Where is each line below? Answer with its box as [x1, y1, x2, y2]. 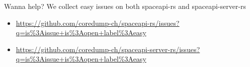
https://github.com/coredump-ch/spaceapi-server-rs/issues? [16, 44, 200, 54]
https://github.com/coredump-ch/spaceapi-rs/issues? [16, 17, 180, 28]
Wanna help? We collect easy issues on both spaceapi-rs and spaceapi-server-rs [4, 1, 246, 11]
